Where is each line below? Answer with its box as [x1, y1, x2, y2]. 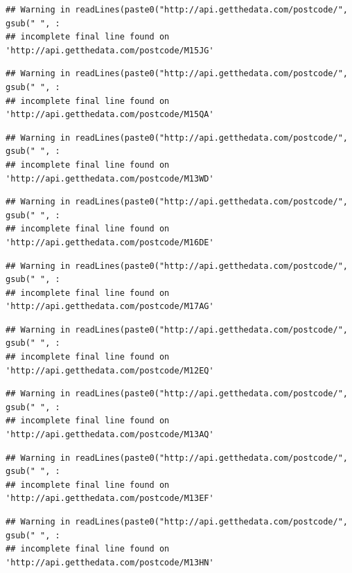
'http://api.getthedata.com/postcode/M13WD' [6, 173, 214, 184]
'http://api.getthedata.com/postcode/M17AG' [6, 301, 214, 312]
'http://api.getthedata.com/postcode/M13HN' [6, 557, 214, 567]
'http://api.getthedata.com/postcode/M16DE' [6, 237, 214, 247]
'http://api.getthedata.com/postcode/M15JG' [6, 45, 214, 55]
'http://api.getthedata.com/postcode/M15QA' [6, 109, 214, 120]
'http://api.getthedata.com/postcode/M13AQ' [6, 430, 214, 440]
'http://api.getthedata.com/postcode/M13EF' [6, 493, 214, 504]
